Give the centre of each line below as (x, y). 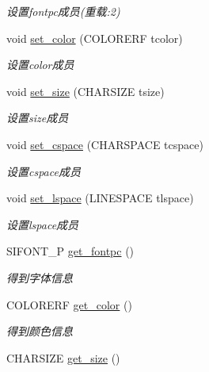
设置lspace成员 (43, 224)
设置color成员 (40, 65)
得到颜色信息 (40, 331)
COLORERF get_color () (69, 304)
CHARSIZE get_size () (63, 357)
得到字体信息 (40, 277)
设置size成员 (38, 118)
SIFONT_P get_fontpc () (70, 251)
